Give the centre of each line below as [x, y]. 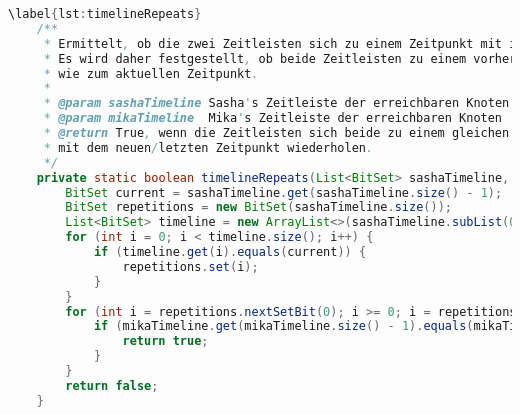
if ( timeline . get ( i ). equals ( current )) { [230, 252]
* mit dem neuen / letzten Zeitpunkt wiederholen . [208, 147]
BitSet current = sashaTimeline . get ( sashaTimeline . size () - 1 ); [284, 192]
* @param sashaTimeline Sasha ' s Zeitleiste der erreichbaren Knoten [276, 103]
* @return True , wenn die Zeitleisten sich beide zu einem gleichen [276, 133]
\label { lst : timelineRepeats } [105, 14]
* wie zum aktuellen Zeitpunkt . [151, 73]
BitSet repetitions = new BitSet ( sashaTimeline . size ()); [258, 207]
